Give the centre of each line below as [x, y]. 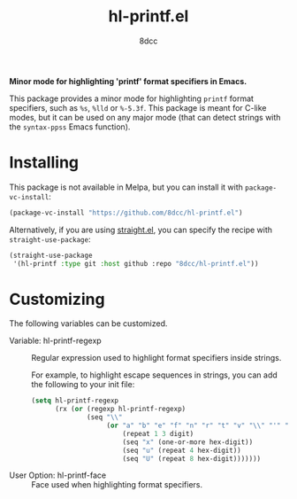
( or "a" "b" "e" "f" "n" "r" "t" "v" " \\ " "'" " [198, 426]
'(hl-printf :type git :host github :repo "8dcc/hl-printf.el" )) [136, 263]
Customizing [57, 299]
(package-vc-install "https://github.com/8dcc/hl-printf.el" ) [126, 213]
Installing [44, 163]
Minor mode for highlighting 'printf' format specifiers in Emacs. [128, 81]
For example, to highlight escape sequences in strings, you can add [155, 375]
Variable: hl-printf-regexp [55, 341]
